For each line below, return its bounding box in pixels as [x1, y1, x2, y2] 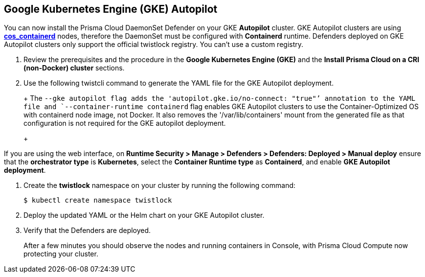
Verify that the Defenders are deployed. [23, 226, 151, 235]
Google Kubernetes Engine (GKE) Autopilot [4, 3, 218, 15]
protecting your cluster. [23, 250, 98, 258]
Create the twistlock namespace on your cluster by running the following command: [23, 181, 296, 190]
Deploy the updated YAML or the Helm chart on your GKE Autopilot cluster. [23, 211, 265, 220]
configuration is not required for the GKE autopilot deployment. [23, 119, 226, 128]
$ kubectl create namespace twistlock [23, 196, 172, 205]
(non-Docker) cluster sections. [23, 64, 125, 72]
